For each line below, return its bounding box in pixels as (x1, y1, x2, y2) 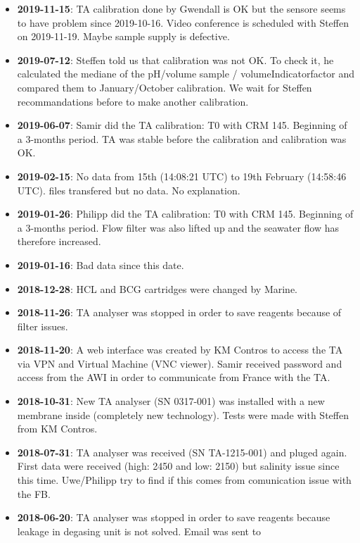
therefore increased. (17, 234, 101, 249)
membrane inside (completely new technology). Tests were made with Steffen (17, 407, 349, 422)
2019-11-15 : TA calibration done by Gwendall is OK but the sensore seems (17, 1, 346, 15)
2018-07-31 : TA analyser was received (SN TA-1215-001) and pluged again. (17, 444, 347, 459)
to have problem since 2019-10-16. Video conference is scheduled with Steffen (17, 15, 349, 30)
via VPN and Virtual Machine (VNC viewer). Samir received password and (17, 356, 342, 370)
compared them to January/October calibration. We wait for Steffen (17, 80, 312, 94)
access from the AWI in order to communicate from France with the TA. (17, 370, 330, 385)
